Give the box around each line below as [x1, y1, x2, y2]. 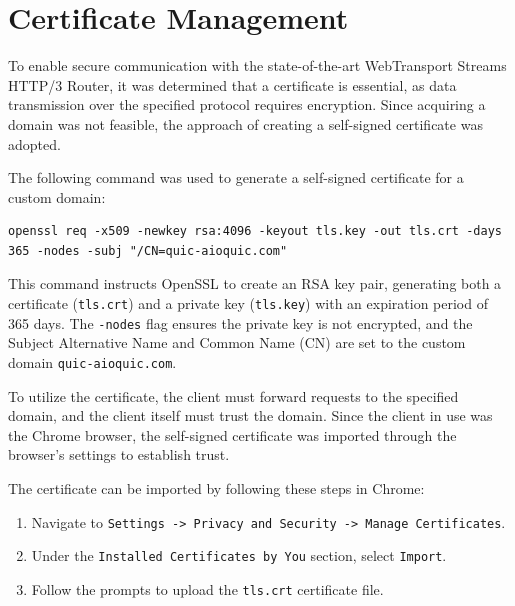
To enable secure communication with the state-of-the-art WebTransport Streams [8, 55, 507, 76]
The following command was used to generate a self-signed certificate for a [8, 167, 464, 188]
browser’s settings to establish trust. [8, 444, 230, 465]
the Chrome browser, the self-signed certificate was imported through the [8, 424, 457, 445]
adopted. [8, 133, 61, 154]
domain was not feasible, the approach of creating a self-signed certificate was [8, 113, 483, 134]
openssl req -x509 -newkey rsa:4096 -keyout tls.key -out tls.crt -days [8, 224, 502, 239]
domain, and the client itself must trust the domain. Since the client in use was [8, 405, 493, 426]
